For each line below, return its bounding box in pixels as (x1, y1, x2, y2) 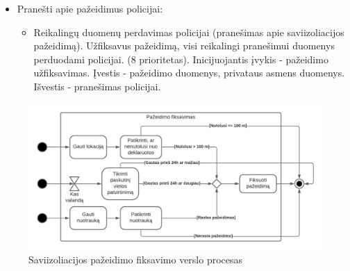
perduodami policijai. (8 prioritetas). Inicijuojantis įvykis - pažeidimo (33, 51, 328, 66)
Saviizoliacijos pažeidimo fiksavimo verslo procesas (28, 252, 243, 267)
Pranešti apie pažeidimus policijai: (17, 1, 163, 15)
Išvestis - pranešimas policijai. (33, 79, 161, 93)
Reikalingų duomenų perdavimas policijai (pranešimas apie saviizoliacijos (33, 24, 344, 39)
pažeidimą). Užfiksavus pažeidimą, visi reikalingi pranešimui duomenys (33, 38, 335, 53)
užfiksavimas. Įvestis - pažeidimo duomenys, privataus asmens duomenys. (33, 65, 345, 80)
